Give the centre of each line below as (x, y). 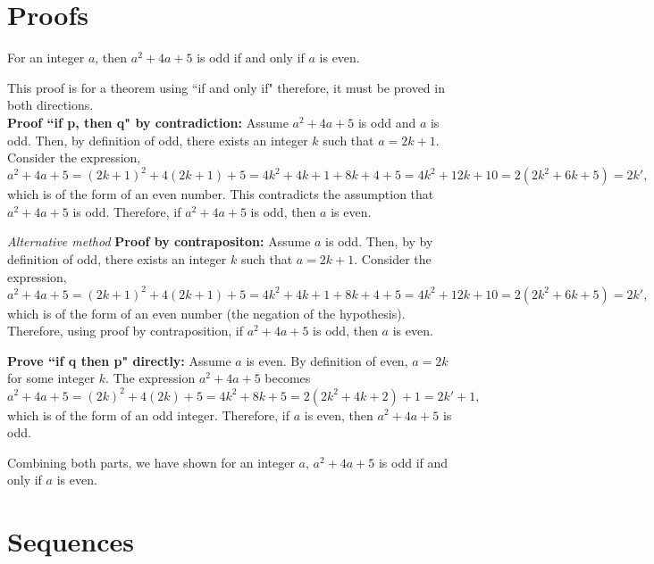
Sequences (71, 541)
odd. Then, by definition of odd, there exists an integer (158, 140)
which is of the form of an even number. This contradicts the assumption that (221, 194)
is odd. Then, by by (379, 241)
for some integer (51, 378)
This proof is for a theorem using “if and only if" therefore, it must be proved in (226, 87)
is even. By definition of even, (327, 360)
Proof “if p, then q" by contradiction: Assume (148, 122)
